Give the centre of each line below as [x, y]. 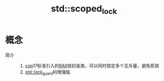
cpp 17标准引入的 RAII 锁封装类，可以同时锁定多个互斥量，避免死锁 [92, 65]
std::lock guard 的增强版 [47, 72]
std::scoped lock [84, 9]
